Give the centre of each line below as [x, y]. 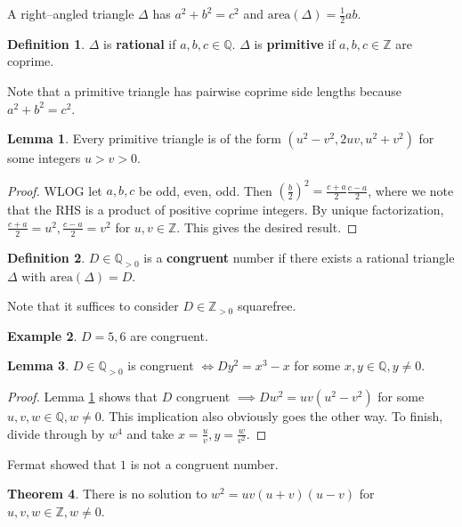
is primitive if [295, 43]
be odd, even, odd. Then [206, 190]
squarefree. [267, 306]
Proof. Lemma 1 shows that [83, 397]
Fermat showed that [62, 463]
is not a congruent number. [204, 463]
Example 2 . [42, 335]
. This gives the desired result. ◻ [267, 227]
